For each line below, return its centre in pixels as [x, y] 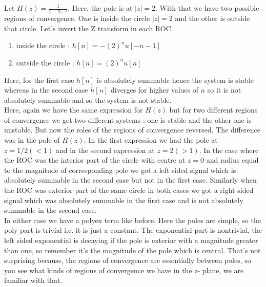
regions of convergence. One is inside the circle [77, 18]
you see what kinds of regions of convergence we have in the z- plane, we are [124, 270]
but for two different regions [213, 110]
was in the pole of [32, 140]
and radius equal [232, 160]
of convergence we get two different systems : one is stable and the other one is [128, 119]
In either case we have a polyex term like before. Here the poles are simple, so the [132, 220]
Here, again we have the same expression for [74, 110]
